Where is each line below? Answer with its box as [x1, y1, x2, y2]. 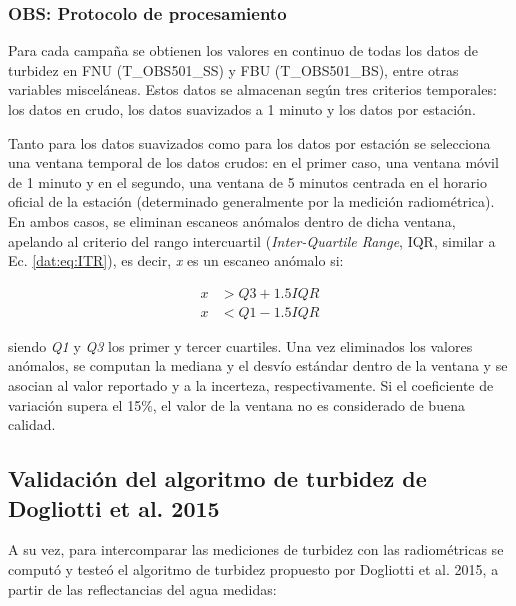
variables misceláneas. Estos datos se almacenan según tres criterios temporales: [8, 79, 497, 100]
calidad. [8, 414, 56, 435]
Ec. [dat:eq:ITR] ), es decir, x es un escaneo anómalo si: [8, 250, 344, 271]
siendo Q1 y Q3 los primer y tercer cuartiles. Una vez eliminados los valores [8, 335, 473, 356]
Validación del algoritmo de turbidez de [8, 463, 427, 494]
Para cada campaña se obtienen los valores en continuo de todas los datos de [8, 40, 479, 61]
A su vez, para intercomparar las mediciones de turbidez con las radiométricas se [8, 539, 504, 560]
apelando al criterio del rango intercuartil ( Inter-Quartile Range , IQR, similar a [8, 230, 496, 251]
